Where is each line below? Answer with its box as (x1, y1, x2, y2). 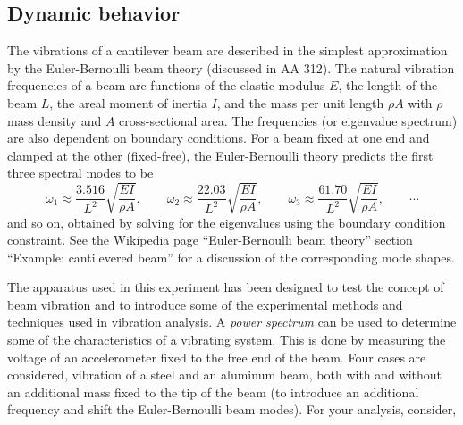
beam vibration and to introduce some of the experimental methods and (7, 295, 403, 313)
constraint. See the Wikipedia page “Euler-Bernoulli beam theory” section (7, 230, 413, 249)
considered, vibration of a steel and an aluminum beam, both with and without (7, 365, 442, 384)
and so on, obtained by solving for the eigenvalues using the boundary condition (7, 212, 446, 231)
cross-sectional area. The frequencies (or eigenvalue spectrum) (119, 111, 458, 129)
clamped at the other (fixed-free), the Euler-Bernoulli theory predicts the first (7, 146, 434, 164)
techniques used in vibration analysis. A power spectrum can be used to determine (7, 312, 457, 331)
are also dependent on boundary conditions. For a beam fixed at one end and (7, 129, 430, 147)
